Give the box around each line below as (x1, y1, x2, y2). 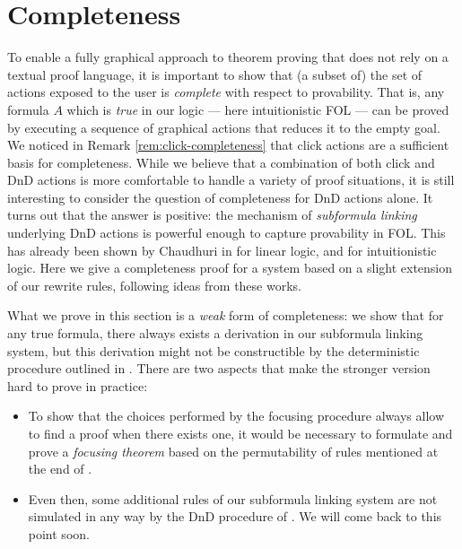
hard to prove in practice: (7, 376, 148, 395)
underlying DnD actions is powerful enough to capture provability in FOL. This (7, 223, 446, 242)
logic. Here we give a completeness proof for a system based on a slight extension (7, 258, 453, 277)
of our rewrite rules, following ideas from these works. (7, 275, 301, 294)
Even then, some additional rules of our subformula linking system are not (28, 489, 438, 508)
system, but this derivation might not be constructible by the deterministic (7, 341, 420, 360)
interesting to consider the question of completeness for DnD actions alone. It (7, 187, 433, 206)
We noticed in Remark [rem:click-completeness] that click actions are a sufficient (7, 135, 449, 154)
